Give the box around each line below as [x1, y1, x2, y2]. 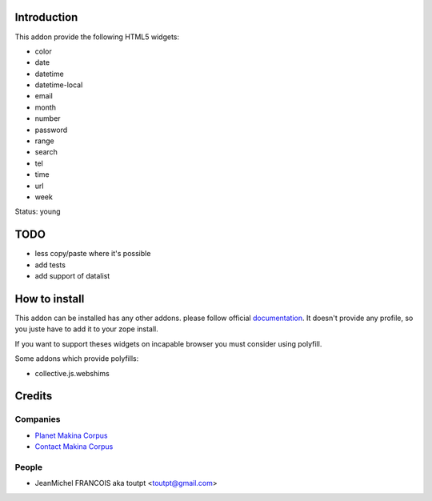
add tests [34, 260, 66, 270]
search [34, 147, 58, 157]
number [34, 114, 61, 123]
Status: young [14, 206, 61, 216]
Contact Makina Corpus [34, 442, 114, 451]
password [34, 125, 68, 134]
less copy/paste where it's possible [34, 249, 151, 259]
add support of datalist [34, 271, 110, 281]
